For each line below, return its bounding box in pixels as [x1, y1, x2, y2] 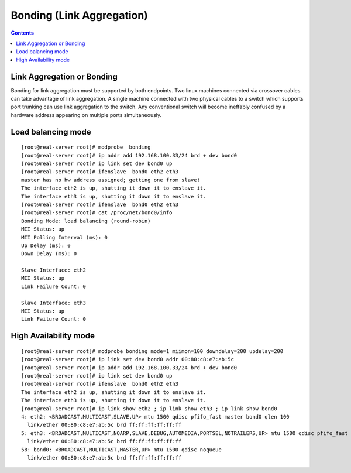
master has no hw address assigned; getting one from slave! [21, 176, 200, 183]
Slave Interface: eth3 [21, 299, 87, 306]
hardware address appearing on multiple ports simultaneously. [11, 111, 162, 118]
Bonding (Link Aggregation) [11, 9, 149, 22]
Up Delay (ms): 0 [21, 242, 71, 249]
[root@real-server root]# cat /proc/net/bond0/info [21, 210, 173, 216]
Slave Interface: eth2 [21, 267, 87, 273]
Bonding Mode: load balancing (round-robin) [21, 217, 152, 224]
